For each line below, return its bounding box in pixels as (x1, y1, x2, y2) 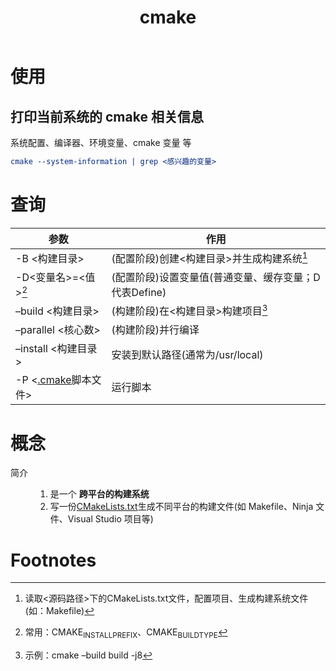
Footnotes (10, 549, 97, 571)
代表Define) (111, 286, 167, 300)
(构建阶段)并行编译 (111, 323, 200, 337)
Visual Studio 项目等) (67, 513, 154, 525)
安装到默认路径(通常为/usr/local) (111, 348, 264, 362)
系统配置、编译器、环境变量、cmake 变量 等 (10, 137, 192, 148)
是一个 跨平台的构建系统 (49, 488, 150, 500)
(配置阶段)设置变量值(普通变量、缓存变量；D (111, 271, 321, 285)
